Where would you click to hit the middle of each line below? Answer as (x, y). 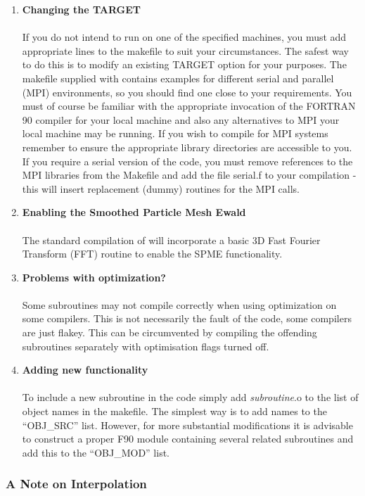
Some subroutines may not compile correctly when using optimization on (179, 304)
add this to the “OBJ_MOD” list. (96, 452)
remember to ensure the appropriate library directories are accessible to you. (187, 147)
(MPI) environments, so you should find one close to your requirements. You (187, 92)
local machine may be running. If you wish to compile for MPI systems (175, 133)
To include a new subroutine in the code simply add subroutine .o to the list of (190, 397)
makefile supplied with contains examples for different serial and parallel (178, 78)
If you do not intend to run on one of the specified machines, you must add (184, 37)
